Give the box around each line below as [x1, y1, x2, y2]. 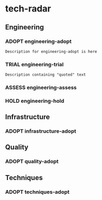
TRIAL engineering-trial [5, 61, 64, 68]
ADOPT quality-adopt [5, 158, 59, 165]
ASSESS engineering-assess [5, 84, 77, 91]
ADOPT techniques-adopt [5, 188, 70, 195]
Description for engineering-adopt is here [5, 49, 97, 54]
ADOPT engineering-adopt [5, 38, 71, 45]
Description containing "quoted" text [5, 72, 86, 77]
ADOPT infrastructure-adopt [5, 128, 76, 135]
